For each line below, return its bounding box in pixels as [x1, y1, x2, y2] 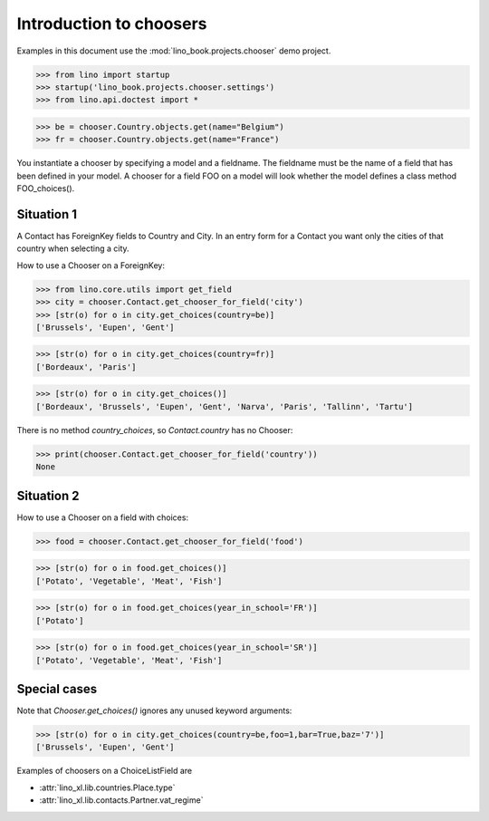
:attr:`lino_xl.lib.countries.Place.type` [39, 782, 176, 793]
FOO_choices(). [16, 183, 75, 194]
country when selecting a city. [16, 243, 130, 254]
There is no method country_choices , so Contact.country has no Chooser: [16, 424, 293, 435]
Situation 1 [16, 207, 77, 222]
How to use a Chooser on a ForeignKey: [16, 259, 165, 271]
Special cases [16, 681, 98, 697]
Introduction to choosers [16, 14, 207, 34]
